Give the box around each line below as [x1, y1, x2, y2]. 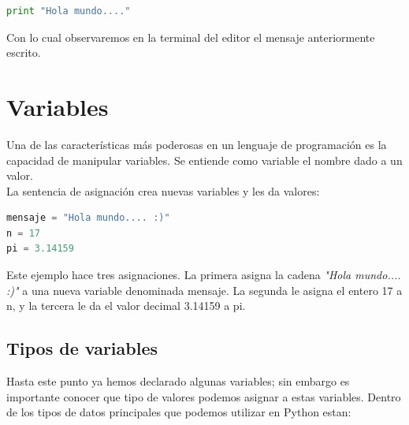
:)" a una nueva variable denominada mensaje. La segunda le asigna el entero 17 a [6, 281, 403, 298]
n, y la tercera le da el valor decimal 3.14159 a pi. [6, 297, 246, 314]
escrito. [6, 44, 41, 61]
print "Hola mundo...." [6, 6, 131, 17]
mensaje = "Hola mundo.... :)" [6, 212, 170, 224]
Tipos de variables [6, 336, 158, 360]
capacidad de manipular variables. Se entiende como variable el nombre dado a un [6, 151, 403, 168]
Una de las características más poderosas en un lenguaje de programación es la [6, 136, 387, 152]
